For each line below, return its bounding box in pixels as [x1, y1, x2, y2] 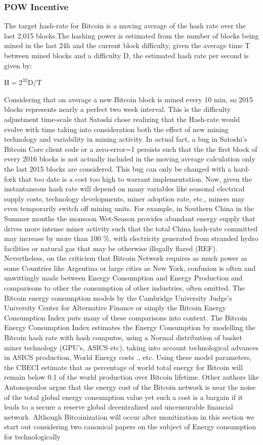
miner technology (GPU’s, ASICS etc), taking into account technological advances [4, 342, 258, 352]
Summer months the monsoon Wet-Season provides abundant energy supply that [4, 213, 255, 223]
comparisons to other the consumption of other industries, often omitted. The [4, 282, 245, 293]
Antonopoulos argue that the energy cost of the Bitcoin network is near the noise [4, 382, 256, 392]
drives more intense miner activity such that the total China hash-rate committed [4, 223, 257, 233]
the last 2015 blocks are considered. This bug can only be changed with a [4, 163, 232, 174]
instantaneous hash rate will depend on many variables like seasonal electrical [4, 183, 245, 194]
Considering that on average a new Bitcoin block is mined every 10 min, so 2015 [4, 94, 253, 104]
